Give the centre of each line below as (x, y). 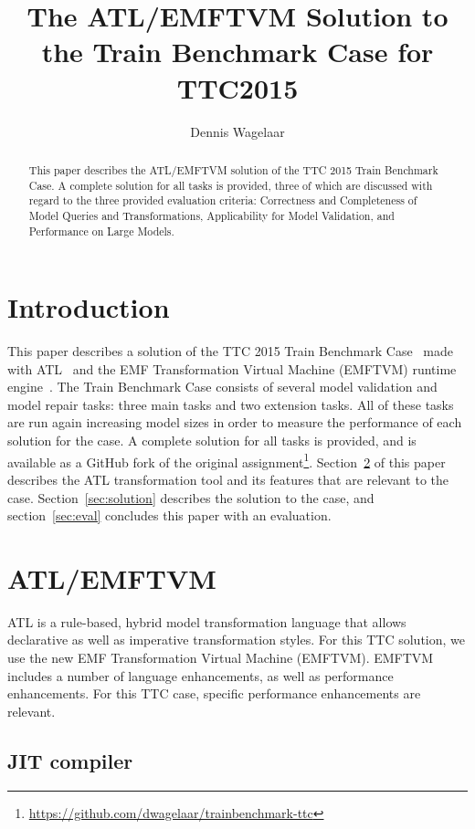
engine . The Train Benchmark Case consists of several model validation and (222, 387)
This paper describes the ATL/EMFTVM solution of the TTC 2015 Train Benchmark (233, 169)
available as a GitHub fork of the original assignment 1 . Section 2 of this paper (227, 460)
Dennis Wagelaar (237, 131)
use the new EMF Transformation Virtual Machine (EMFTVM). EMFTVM (221, 658)
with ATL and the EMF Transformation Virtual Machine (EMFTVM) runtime (232, 368)
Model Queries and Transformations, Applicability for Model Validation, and (211, 215)
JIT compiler (70, 760)
